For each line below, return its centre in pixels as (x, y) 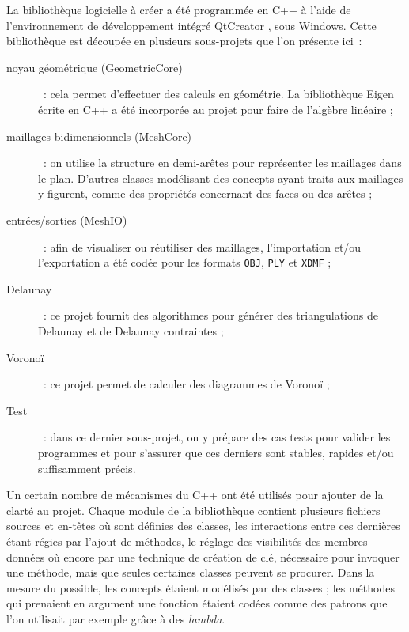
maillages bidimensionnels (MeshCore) (99, 136)
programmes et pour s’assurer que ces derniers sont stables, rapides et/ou (216, 452)
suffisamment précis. (87, 468)
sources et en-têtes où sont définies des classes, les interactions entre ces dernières (203, 526)
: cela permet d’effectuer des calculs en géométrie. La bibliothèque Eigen (218, 94)
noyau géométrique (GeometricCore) (95, 67)
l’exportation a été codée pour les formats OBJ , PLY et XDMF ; (185, 262)
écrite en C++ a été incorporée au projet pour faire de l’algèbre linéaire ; (216, 109)
